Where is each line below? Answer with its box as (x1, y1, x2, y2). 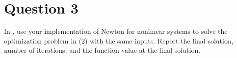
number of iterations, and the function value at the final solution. (4, 45, 201, 55)
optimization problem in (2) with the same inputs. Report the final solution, (4, 35, 234, 45)
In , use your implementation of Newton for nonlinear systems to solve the (4, 26, 228, 36)
